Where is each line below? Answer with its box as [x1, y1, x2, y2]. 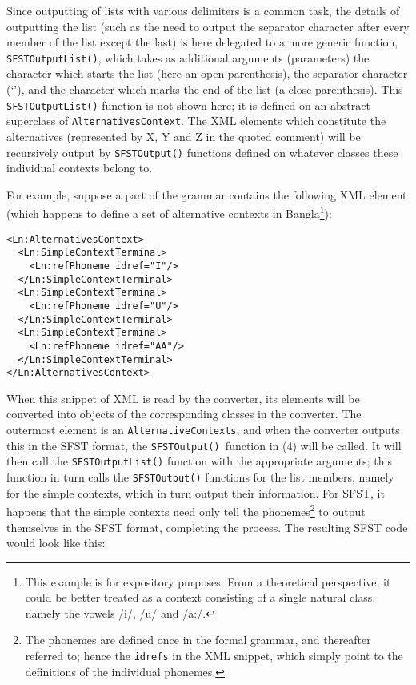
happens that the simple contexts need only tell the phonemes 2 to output [6, 501, 366, 519]
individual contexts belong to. [6, 159, 153, 176]
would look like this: [6, 534, 106, 551]
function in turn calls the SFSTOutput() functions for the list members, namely [6, 469, 394, 485]
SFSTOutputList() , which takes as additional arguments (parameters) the [6, 49, 370, 66]
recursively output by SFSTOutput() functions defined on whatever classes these [6, 143, 398, 160]
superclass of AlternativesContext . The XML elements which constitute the [6, 112, 386, 129]
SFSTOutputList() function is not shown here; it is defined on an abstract [6, 96, 370, 113]
